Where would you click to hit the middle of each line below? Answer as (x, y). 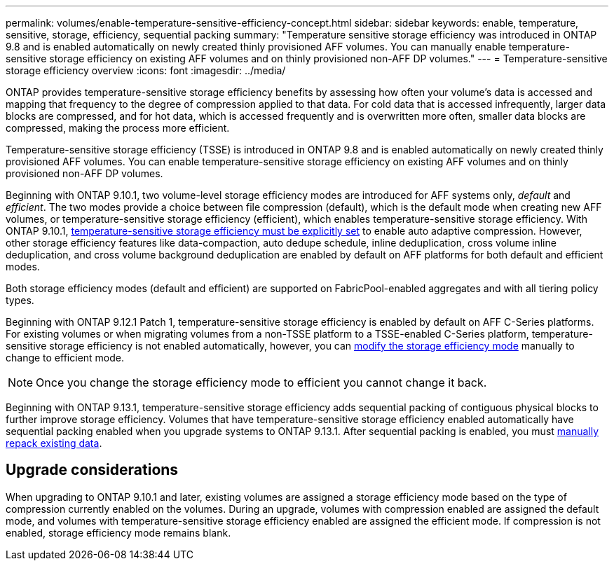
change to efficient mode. (65, 358)
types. (20, 300)
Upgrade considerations (92, 470)
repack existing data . (54, 443)
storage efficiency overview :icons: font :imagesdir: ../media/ (146, 70)
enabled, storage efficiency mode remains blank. (118, 532)
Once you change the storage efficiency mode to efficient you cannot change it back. (261, 382)
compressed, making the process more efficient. (118, 128)
